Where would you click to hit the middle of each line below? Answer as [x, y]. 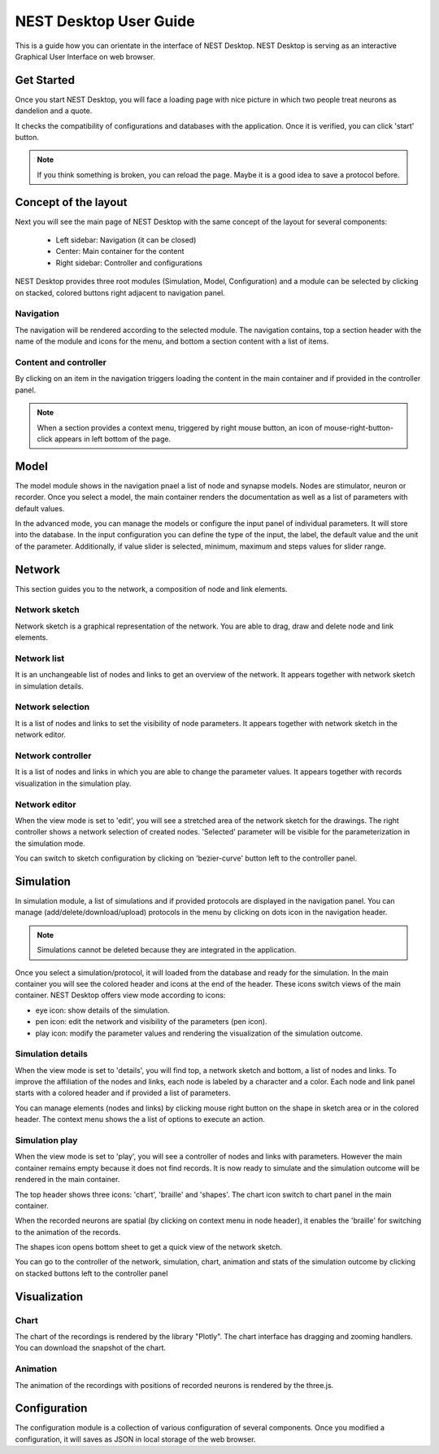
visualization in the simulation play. [73, 783]
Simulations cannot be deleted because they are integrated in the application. [167, 950]
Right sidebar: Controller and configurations [129, 263]
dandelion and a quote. [54, 111]
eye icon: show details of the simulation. [102, 1010]
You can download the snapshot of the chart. [91, 1348]
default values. [40, 508]
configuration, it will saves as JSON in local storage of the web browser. [135, 1439]
